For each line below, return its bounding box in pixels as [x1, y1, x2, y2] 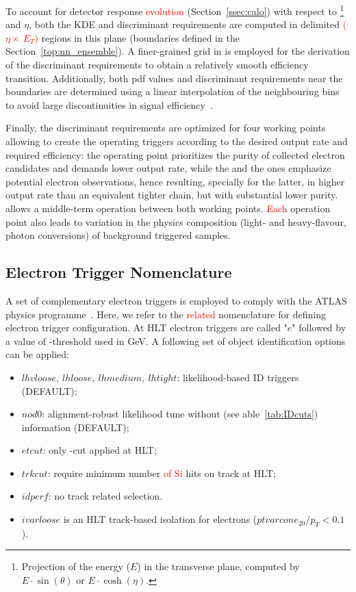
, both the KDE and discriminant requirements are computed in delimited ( [29, 17, 347, 31]
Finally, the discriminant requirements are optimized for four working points [5, 120, 326, 135]
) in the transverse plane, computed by [137, 559, 300, 574]
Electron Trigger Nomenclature [5, 261, 232, 283]
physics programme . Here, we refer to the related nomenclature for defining [5, 307, 326, 321]
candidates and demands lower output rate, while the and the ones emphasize [5, 161, 331, 175]
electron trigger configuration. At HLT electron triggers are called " [5, 320, 288, 335]
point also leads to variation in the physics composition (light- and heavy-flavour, [5, 214, 346, 229]
